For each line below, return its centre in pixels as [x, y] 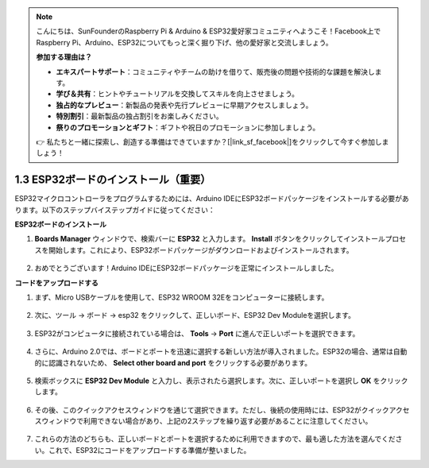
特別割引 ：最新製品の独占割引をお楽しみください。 [139, 116]
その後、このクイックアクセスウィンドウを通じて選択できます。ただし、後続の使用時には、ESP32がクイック [212, 410]
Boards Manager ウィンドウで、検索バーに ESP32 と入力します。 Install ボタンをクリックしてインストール [210, 239]
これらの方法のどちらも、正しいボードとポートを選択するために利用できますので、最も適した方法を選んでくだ [215, 439]
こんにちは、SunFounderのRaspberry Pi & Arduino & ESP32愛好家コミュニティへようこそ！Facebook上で [209, 31]
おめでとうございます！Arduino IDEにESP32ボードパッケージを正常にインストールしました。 [186, 268]
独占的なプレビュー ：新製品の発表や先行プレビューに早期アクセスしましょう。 [184, 105]
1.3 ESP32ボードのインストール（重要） [113, 180]
